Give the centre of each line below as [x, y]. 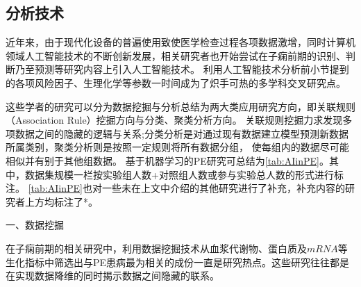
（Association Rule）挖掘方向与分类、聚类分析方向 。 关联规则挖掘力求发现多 [179, 120]
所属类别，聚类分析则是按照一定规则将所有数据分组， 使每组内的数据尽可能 [177, 147]
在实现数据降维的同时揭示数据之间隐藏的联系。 [112, 276]
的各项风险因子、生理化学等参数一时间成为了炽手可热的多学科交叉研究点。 [176, 82]
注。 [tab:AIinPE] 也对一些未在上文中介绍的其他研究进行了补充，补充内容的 [175, 188]
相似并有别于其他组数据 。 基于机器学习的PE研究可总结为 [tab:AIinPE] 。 [167, 160]
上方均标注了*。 [61, 201]
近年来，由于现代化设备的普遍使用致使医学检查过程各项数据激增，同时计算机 [180, 42]
